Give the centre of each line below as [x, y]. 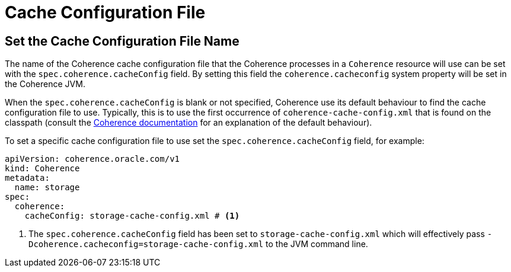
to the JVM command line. [317, 244]
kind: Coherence [42, 169]
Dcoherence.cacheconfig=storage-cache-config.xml [146, 244]
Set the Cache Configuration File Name [122, 41]
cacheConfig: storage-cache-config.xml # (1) [132, 216]
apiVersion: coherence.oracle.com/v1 [92, 159]
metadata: [27, 178]
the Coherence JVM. [45, 84]
